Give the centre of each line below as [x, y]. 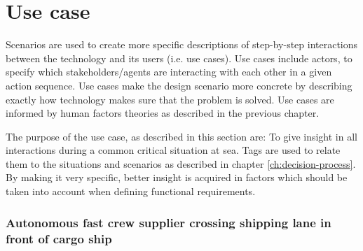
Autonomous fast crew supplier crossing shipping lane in [169, 222]
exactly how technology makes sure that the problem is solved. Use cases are [170, 99]
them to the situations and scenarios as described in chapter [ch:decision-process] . [181, 163]
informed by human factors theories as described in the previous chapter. [163, 113]
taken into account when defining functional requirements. [131, 191]
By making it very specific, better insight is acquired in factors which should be [177, 177]
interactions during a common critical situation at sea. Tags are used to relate [173, 150]
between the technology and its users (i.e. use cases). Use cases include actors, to [179, 58]
